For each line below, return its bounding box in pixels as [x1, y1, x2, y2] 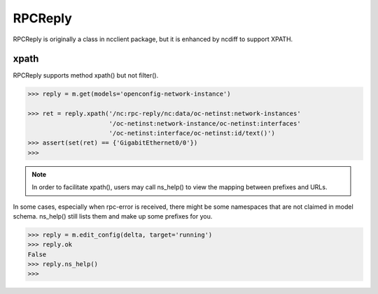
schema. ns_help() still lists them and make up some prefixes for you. [13, 212, 213, 220]
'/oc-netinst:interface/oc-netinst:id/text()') [108, 129, 276, 137]
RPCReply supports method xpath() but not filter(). [13, 71, 159, 80]
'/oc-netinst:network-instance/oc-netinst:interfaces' [108, 119, 301, 127]
